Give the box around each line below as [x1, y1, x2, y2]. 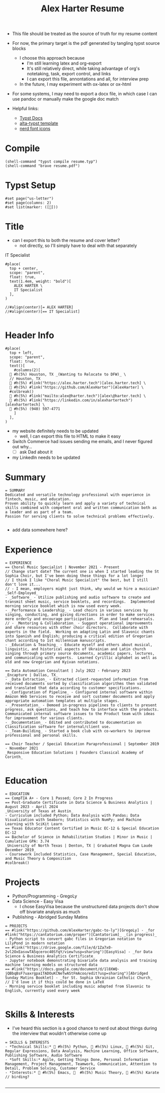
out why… [12, 444, 32, 449]
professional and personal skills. [5, 733, 78, 738]
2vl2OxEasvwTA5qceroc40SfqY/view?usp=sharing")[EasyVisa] [5, 949, 126, 954]
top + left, [9, 350, 34, 355]
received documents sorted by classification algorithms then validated [5, 681, 157, 686]
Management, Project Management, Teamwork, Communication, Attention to [5, 1061, 157, 1066]
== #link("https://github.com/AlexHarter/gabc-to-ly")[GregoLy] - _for [5, 927, 155, 933]
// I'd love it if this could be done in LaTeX [5, 979, 105, 985]
